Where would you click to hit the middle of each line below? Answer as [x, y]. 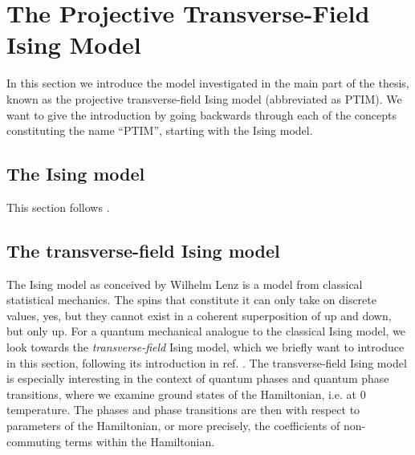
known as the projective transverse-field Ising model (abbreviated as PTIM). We [204, 98]
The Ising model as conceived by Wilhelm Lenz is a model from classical [185, 284]
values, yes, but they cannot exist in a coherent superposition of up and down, [199, 315]
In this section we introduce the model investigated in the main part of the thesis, [208, 83]
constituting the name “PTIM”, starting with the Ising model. [160, 130]
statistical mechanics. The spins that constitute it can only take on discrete [191, 300]
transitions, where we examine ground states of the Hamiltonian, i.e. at [181, 394]
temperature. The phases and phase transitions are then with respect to [183, 410]
